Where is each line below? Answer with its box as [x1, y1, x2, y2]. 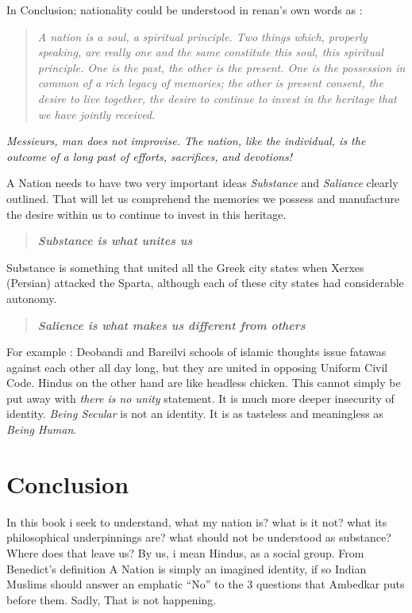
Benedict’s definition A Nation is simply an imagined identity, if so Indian [6, 560, 367, 577]
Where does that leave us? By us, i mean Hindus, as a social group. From [6, 544, 364, 561]
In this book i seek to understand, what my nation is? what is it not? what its [6, 513, 387, 530]
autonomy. [6, 289, 57, 306]
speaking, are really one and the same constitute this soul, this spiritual [37, 44, 383, 60]
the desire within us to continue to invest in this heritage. [6, 205, 287, 222]
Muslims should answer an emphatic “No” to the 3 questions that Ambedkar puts [6, 576, 405, 592]
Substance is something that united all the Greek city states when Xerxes [6, 259, 364, 275]
